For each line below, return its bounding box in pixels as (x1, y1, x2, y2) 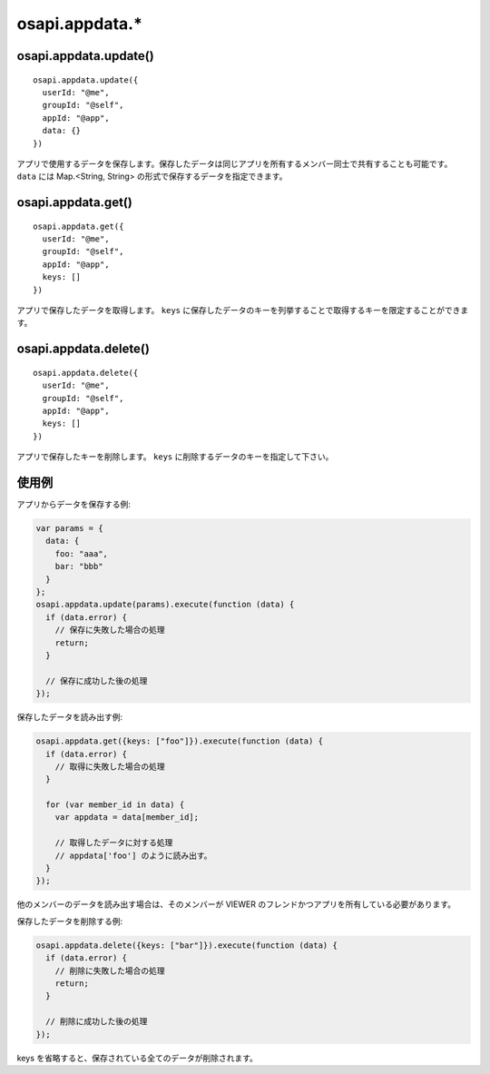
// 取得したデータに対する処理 (54, 838, 173, 848)
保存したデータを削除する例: (16, 915, 123, 926)
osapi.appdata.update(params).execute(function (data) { (35, 599, 295, 610)
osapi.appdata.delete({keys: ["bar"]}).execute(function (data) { (35, 940, 338, 951)
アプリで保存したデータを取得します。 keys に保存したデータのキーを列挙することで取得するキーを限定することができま (16, 305, 469, 316)
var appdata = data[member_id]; (54, 813, 200, 823)
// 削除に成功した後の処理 (45, 1017, 148, 1027)
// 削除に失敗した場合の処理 (54, 965, 165, 976)
